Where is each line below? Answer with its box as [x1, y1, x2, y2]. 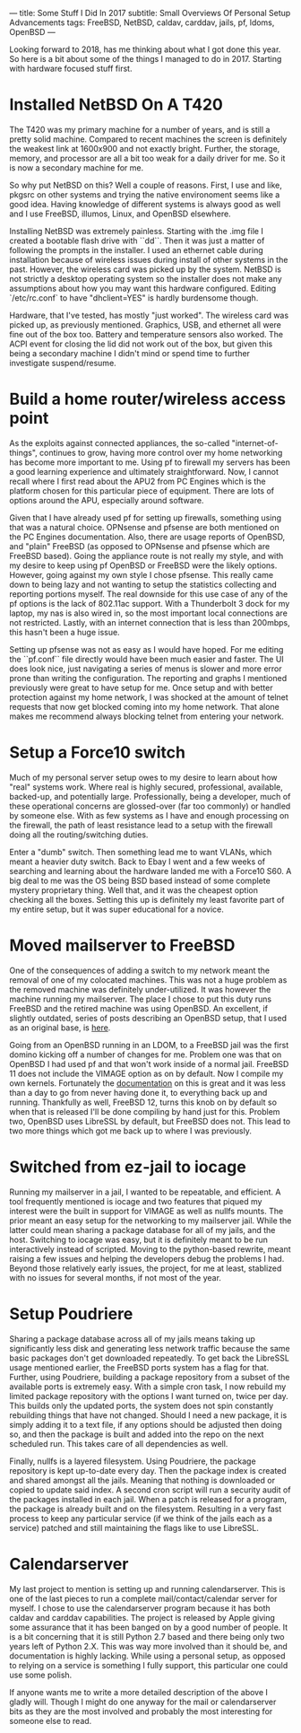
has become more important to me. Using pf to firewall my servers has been [9, 457, 291, 468]
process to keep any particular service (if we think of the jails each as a [9, 1512, 273, 1524]
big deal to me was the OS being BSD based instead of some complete [9, 875, 271, 886]
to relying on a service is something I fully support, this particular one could [9, 1659, 288, 1670]
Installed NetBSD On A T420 [9, 94, 224, 115]
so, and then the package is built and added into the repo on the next [9, 1429, 264, 1440]
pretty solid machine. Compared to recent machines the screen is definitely [9, 134, 288, 144]
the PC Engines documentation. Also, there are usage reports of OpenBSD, [9, 531, 286, 542]
